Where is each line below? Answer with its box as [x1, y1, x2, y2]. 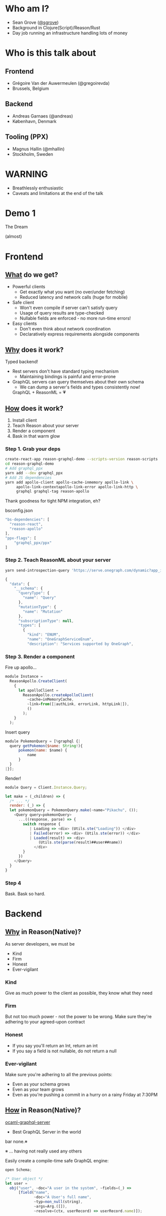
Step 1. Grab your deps [5, 445, 61, 452]
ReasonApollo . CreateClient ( [9, 678, 68, 684]
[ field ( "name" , [18, 1190, 50, 1195]
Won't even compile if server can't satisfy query [19, 305, 118, 311]
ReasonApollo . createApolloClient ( [23, 693, 94, 698]
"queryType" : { [18, 591, 50, 596]
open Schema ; [5, 1167, 32, 1172]
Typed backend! [5, 359, 39, 365]
